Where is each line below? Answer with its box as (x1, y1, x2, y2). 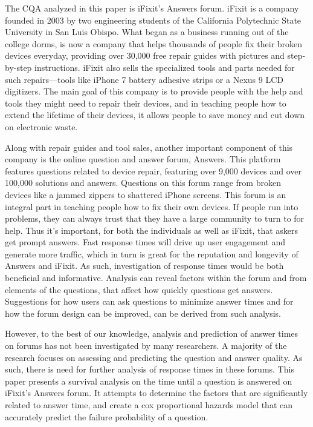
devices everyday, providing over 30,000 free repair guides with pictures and (5, 49, 285, 62)
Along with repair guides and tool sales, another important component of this (5, 141, 293, 153)
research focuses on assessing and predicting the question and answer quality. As (5, 351, 303, 363)
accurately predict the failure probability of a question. (5, 410, 208, 423)
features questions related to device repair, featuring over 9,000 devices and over (5, 164, 302, 177)
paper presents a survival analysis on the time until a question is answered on (5, 374, 292, 387)
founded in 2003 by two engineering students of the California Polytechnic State (5, 13, 302, 26)
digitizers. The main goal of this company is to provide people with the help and (5, 85, 303, 98)
